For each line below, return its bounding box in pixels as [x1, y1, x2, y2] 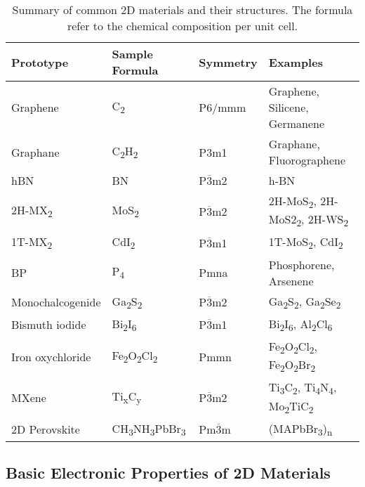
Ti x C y [112, 388, 142, 407]
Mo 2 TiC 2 [268, 397, 314, 416]
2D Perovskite [11, 421, 80, 438]
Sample [112, 46, 153, 62]
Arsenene [268, 272, 314, 289]
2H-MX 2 [11, 202, 53, 221]
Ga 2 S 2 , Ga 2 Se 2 [268, 292, 341, 311]
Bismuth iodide [11, 316, 86, 333]
